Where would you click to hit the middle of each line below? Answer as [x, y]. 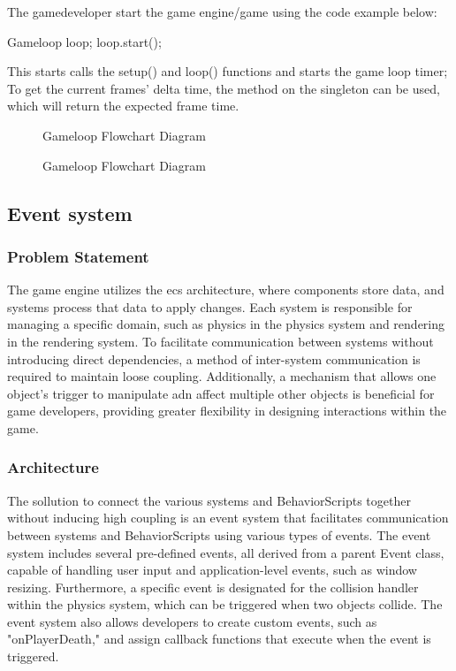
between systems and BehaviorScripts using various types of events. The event [219, 534]
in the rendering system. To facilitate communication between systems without [220, 341]
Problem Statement [78, 256]
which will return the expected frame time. [123, 106]
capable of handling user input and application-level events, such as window [212, 570]
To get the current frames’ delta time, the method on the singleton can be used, [224, 88]
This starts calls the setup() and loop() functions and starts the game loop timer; [228, 71]
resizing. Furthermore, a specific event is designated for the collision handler [213, 587]
